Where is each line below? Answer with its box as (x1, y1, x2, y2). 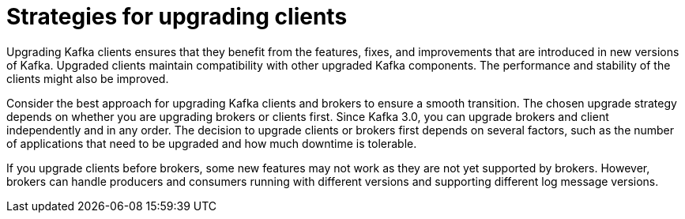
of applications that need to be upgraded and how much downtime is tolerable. (6, 136, 417, 150)
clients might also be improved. (6, 71, 169, 85)
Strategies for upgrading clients (6, 3, 348, 30)
